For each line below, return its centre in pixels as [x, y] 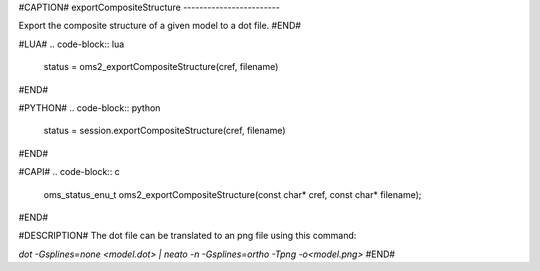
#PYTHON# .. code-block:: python [89, 107]
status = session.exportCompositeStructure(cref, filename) [164, 131]
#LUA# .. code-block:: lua [71, 44]
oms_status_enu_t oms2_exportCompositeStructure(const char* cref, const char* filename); [232, 194]
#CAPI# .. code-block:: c [69, 172]
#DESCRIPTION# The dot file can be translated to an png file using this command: [187, 236]
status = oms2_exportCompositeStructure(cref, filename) [161, 67]
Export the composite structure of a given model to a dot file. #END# [160, 26]
